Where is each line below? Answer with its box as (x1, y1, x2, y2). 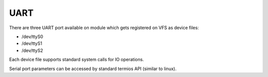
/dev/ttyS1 (21, 40, 42, 46)
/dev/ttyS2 (21, 47, 43, 53)
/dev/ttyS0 (21, 34, 43, 39)
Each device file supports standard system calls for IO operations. (9, 57, 144, 63)
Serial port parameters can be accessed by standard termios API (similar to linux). (9, 66, 177, 72)
